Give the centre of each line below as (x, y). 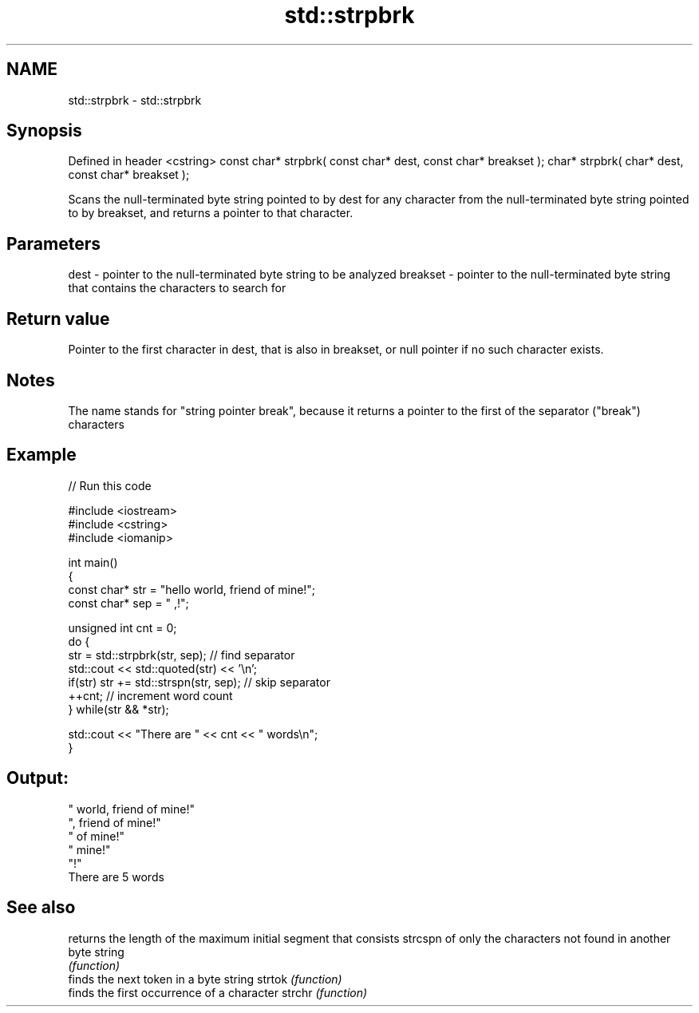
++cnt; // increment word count (150, 695)
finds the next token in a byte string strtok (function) (205, 979)
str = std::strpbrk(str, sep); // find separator (182, 655)
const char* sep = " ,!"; (128, 603)
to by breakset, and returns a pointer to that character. (211, 213)
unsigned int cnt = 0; (122, 627)
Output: (38, 778)
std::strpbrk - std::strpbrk (135, 100)
